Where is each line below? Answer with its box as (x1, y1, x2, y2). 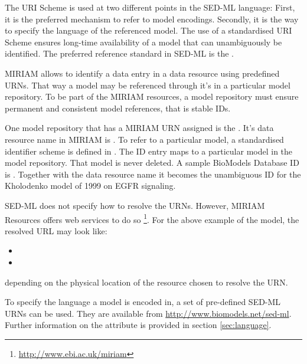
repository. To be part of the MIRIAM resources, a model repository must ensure (5, 90, 299, 103)
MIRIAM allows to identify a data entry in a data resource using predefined (5, 67, 280, 79)
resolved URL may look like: (5, 224, 107, 237)
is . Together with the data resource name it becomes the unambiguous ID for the (5, 168, 301, 180)
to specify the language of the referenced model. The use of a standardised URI (5, 24, 292, 37)
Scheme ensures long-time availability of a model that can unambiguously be (5, 35, 282, 48)
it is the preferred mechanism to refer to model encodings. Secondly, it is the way (5, 12, 299, 25)
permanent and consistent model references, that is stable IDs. (5, 101, 231, 114)
